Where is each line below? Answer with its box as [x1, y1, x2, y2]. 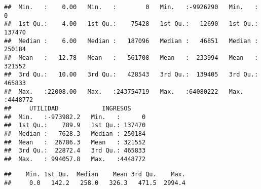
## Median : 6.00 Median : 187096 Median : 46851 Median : [4, 37, 258, 45]
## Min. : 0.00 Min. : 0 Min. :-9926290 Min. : [4, 4, 258, 11]
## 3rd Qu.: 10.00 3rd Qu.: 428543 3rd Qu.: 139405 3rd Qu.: [4, 71, 258, 79]
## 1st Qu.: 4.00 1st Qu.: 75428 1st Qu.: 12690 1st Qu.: [4, 20, 258, 28]
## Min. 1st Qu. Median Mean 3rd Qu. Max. [4, 171, 185, 178]
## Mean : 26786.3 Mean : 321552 [4, 138, 146, 146]
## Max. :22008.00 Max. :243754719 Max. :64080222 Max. [4, 88, 244, 95]
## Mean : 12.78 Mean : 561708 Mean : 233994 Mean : [4, 54, 258, 61]
